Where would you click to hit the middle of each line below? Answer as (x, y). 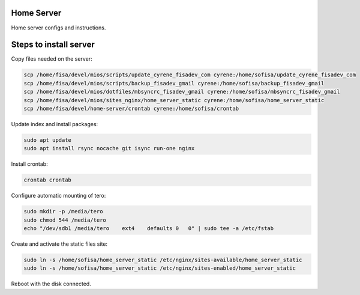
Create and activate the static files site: (59, 244)
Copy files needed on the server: (52, 59)
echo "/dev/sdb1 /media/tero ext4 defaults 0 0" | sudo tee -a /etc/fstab (149, 229)
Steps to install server (53, 45)
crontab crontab (48, 180)
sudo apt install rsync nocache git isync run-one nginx (109, 148)
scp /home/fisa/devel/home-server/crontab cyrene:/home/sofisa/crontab (131, 108)
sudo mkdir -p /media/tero (63, 211)
